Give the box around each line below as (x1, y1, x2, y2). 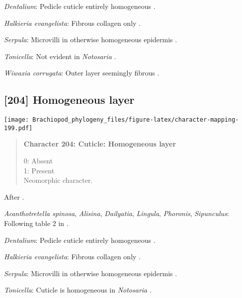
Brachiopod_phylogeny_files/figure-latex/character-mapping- (32, 116, 239, 124)
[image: (4, 116, 29, 124)
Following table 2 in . (4, 218, 69, 228)
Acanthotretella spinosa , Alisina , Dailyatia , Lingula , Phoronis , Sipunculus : (4, 208, 229, 219)
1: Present (23, 165, 55, 175)
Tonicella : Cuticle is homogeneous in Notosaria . (4, 285, 152, 295)
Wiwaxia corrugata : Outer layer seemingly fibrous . (4, 68, 160, 78)
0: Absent (23, 155, 53, 166)
